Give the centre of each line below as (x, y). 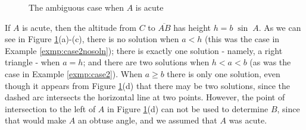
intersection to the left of (50, 108)
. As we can (280, 27)
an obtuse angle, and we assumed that (147, 120)
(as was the (270, 62)
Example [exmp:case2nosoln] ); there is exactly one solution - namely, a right (144, 50)
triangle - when (32, 62)
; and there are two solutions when (146, 62)
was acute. (248, 120)
